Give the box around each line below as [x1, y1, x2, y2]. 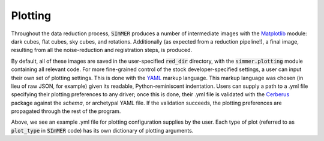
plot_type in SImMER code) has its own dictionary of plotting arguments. [11, 127, 194, 134]
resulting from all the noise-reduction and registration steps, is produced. [11, 47, 193, 54]
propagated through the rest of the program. [11, 108, 121, 115]
